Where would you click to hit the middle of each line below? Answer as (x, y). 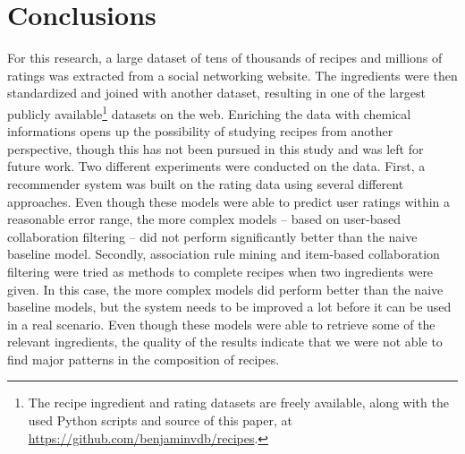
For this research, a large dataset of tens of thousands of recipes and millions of (225, 58)
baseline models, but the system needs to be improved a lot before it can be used (229, 307)
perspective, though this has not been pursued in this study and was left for (216, 148)
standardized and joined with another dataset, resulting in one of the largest (216, 93)
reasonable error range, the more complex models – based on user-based (204, 219)
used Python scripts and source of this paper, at (160, 420)
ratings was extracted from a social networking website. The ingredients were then (232, 75)
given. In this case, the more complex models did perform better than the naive (225, 289)
